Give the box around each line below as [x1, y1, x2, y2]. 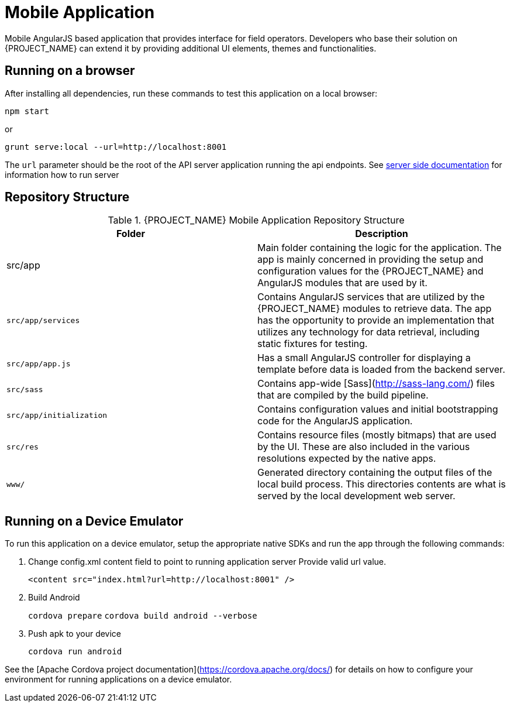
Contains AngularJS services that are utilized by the [257, 291, 485, 303]
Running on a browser [5, 63, 135, 78]
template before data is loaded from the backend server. [257, 363, 505, 376]
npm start [5, 106, 49, 116]
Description [355, 228, 408, 240]
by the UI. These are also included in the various [257, 441, 470, 453]
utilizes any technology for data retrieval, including [257, 326, 480, 338]
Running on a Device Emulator [5, 513, 184, 528]
